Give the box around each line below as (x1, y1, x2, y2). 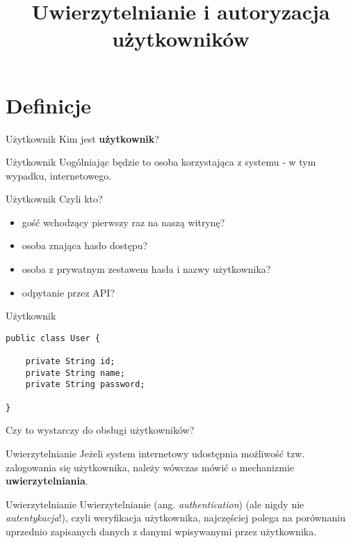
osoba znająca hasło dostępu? (22, 238, 148, 253)
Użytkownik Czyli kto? (6, 191, 103, 206)
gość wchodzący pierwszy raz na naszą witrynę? (22, 214, 225, 229)
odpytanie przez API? (22, 285, 115, 299)
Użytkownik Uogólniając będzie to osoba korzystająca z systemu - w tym (6, 155, 316, 169)
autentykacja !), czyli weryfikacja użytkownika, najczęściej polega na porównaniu (6, 510, 345, 525)
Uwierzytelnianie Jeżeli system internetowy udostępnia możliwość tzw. (6, 446, 305, 461)
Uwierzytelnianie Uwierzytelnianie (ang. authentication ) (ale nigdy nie (6, 496, 304, 511)
